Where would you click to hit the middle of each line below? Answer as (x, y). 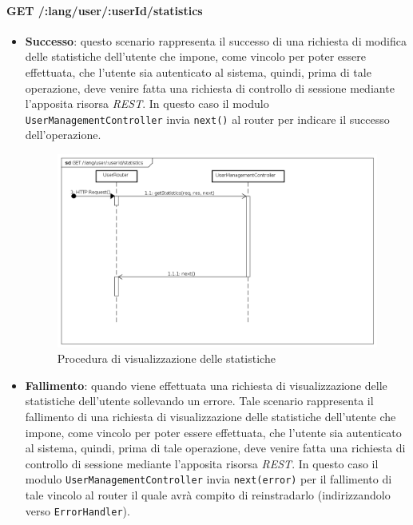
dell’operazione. (63, 135)
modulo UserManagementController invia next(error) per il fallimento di (208, 479)
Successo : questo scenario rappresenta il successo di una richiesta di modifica (216, 40)
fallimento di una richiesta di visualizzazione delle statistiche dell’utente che (210, 416)
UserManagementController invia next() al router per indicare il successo (207, 119)
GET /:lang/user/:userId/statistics (105, 10)
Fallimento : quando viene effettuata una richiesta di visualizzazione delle (206, 385)
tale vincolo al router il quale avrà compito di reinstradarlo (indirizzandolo (208, 494)
